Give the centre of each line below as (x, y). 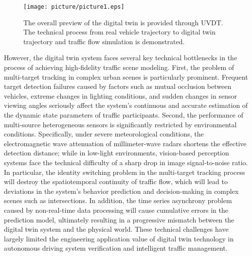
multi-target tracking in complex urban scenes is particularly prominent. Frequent (126, 77)
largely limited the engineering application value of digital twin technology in (119, 238)
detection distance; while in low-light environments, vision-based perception (117, 153)
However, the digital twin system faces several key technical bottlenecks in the (121, 58)
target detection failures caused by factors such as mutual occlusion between (118, 86)
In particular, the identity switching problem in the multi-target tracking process (125, 172)
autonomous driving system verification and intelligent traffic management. (116, 248)
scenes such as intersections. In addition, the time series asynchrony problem (118, 200)
